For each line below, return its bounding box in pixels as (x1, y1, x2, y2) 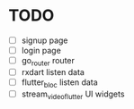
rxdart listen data (21, 66, 85, 77)
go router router (21, 55, 76, 68)
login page (21, 46, 62, 55)
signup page (21, 35, 68, 46)
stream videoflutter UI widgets (21, 88, 125, 101)
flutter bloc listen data (21, 77, 98, 89)
